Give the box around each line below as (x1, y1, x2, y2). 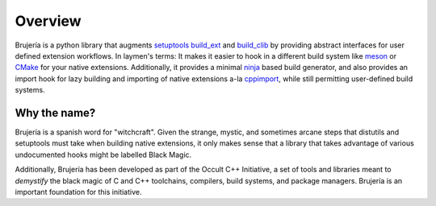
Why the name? (15, 105, 96, 120)
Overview (15, 12, 82, 30)
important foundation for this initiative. (15, 187, 142, 196)
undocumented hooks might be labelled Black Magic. (15, 150, 192, 159)
